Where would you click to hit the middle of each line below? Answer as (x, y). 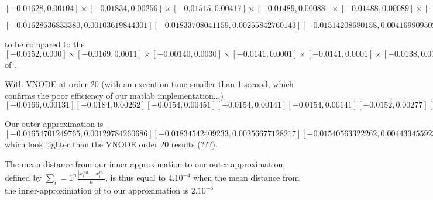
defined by (23, 177)
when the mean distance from (246, 177)
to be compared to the (45, 44)
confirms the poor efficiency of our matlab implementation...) (114, 95)
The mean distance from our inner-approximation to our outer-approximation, (145, 163)
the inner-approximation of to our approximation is (97, 190)
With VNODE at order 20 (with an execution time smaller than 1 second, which (149, 84)
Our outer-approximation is (54, 124)
